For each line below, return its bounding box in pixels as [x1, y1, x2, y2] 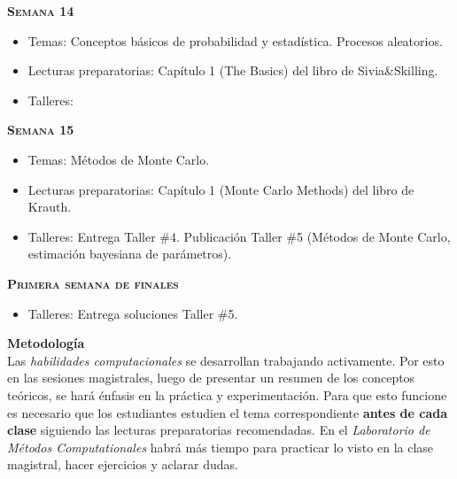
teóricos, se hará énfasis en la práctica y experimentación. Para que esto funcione [7, 385, 447, 404]
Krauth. [27, 197, 72, 216]
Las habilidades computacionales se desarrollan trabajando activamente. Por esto [7, 351, 445, 369]
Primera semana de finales [7, 274, 179, 292]
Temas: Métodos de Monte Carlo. [27, 150, 210, 168]
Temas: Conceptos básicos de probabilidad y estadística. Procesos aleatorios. [27, 31, 443, 50]
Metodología [7, 334, 85, 352]
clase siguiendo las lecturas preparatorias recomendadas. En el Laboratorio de [7, 421, 430, 439]
